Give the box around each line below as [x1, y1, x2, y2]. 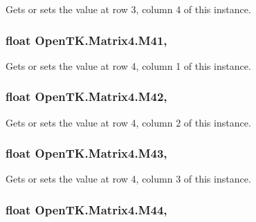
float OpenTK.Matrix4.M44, [6, 201, 167, 218]
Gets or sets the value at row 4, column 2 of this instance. [6, 115, 251, 129]
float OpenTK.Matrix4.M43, [6, 145, 167, 162]
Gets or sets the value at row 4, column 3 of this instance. [6, 172, 251, 186]
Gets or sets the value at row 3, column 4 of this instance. [6, 2, 251, 16]
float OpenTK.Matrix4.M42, [6, 88, 167, 105]
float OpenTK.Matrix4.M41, [6, 31, 167, 48]
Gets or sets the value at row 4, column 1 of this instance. [6, 58, 251, 73]
